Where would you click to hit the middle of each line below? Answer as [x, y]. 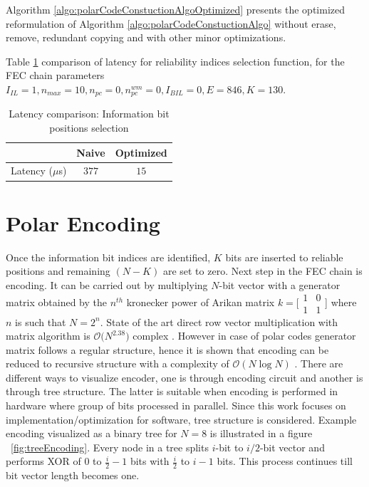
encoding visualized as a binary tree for [92, 433]
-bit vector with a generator [280, 284]
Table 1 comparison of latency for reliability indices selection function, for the [175, 61]
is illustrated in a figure [261, 433]
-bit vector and [292, 447]
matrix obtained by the [57, 302]
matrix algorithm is [48, 336]
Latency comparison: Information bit [89, 114]
